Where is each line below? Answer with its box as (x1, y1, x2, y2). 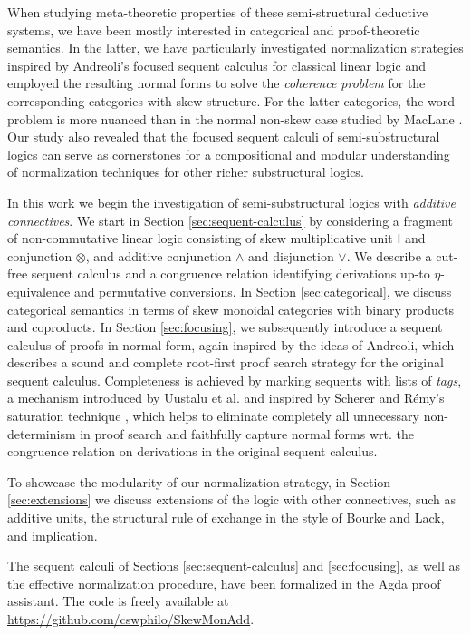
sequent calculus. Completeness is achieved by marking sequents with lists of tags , (7, 370, 462, 389)
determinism (7, 424, 76, 443)
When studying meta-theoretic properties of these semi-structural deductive (7, 3, 428, 21)
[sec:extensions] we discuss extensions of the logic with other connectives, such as (7, 490, 457, 509)
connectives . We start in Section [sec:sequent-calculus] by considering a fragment (7, 210, 453, 230)
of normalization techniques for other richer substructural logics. (7, 162, 364, 181)
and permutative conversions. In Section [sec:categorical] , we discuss (73, 281, 452, 300)
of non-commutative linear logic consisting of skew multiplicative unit (7, 229, 393, 248)
